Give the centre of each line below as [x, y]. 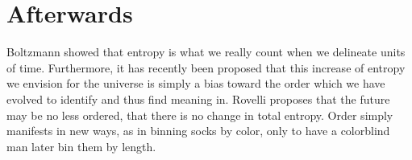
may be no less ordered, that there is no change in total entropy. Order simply [200, 115]
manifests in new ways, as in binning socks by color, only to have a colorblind [198, 131]
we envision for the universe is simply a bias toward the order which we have [196, 83]
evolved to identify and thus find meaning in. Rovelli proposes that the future [198, 98]
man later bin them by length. [81, 146]
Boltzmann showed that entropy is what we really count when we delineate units [206, 52]
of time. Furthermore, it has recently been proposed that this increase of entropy [206, 67]
